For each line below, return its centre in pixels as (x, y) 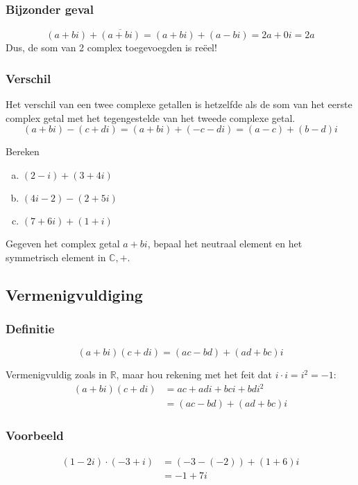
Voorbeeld (35, 435)
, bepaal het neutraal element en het (225, 244)
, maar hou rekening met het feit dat (194, 374)
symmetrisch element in (56, 257)
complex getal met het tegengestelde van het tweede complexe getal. (151, 117)
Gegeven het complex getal (63, 244)
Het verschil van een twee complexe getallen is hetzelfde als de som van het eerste (179, 104)
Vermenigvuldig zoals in (56, 374)
